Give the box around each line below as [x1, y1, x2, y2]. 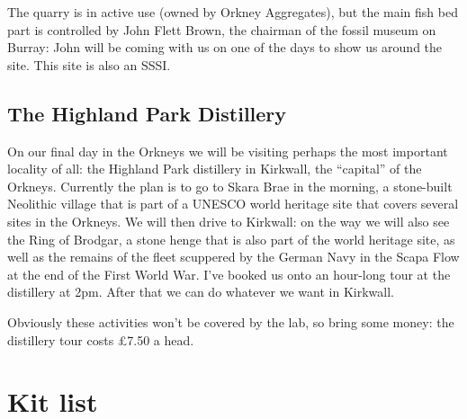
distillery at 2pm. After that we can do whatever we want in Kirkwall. [7, 282, 394, 301]
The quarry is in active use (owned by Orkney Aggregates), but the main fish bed [7, 3, 458, 21]
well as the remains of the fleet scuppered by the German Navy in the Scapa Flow [7, 247, 460, 266]
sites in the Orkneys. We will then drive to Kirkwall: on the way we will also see [7, 211, 450, 230]
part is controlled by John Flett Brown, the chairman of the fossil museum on [7, 20, 436, 39]
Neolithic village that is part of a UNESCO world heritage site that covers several [7, 194, 459, 213]
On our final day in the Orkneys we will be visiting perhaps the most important [7, 141, 448, 160]
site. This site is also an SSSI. [7, 55, 171, 74]
